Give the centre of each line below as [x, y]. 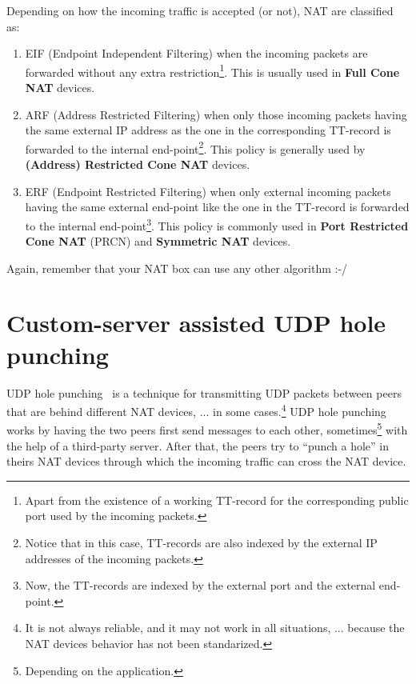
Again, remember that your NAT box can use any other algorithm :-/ [177, 268]
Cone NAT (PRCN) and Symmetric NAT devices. [158, 241]
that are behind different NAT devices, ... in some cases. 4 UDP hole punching [196, 410]
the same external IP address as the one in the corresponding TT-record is [208, 130]
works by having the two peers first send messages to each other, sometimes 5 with [207, 429]
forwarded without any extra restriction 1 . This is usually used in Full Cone [212, 70]
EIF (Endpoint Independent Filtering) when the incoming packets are [196, 53]
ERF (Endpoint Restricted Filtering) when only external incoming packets [208, 191]
